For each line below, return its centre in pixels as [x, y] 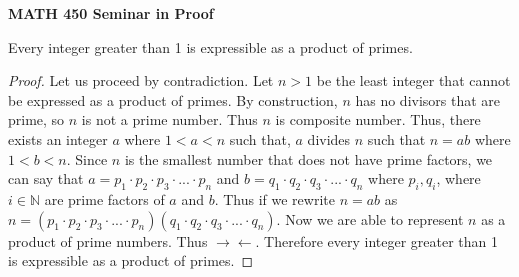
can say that [46, 178]
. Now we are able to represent [370, 218]
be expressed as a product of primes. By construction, [173, 99]
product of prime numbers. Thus [108, 240]
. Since [87, 158]
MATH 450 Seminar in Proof [111, 13]
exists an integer [58, 138]
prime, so [36, 119]
